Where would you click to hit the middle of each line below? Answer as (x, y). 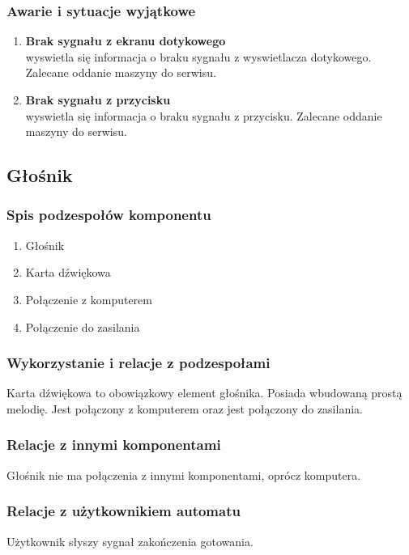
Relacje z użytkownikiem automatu (124, 511)
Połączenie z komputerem (89, 299)
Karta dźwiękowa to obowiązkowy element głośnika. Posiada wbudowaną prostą (204, 393)
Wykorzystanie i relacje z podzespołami (138, 363)
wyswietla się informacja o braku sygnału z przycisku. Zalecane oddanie (204, 115)
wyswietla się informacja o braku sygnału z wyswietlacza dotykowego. (198, 56)
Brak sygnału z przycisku (98, 100)
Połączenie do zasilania (83, 326)
